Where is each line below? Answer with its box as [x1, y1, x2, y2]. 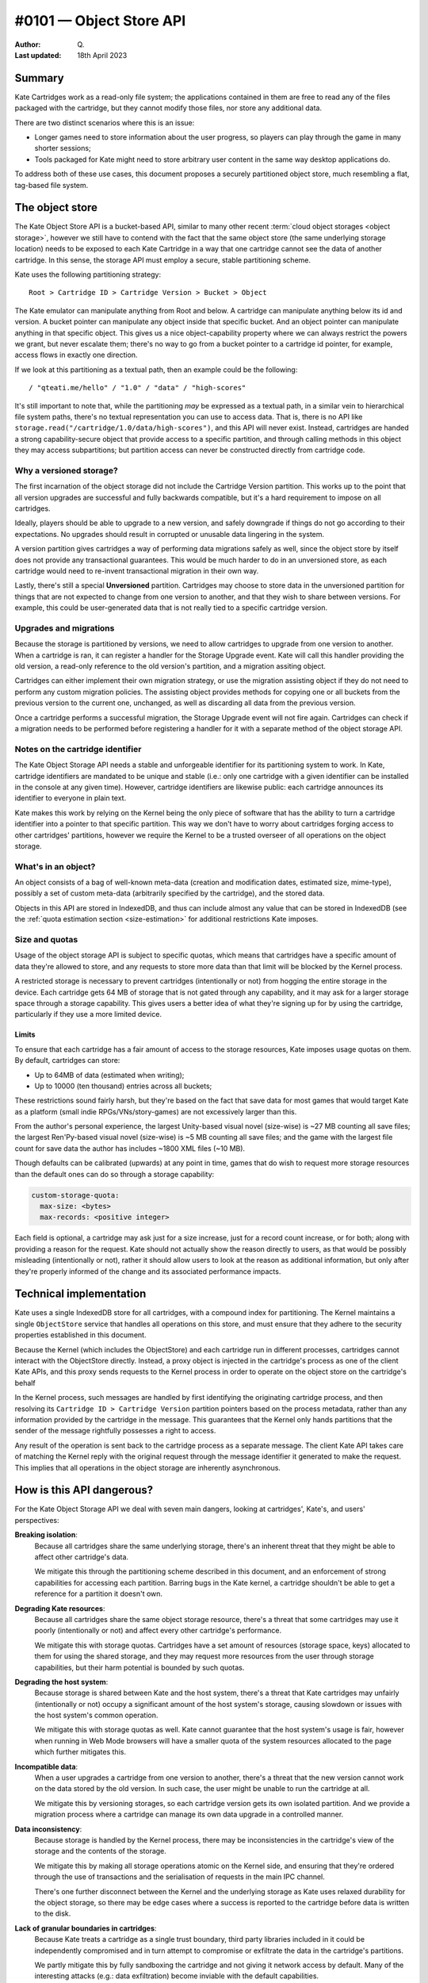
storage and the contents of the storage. [34, 1847, 166, 1856]
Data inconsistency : [14, 1824, 82, 1834]
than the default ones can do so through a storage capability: [14, 1169, 215, 1179]
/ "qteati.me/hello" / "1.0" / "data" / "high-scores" [29, 383, 246, 393]
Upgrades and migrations [14, 623, 115, 634]
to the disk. [34, 1908, 71, 1919]
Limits [14, 1030, 36, 1039]
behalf [14, 1378, 36, 1387]
